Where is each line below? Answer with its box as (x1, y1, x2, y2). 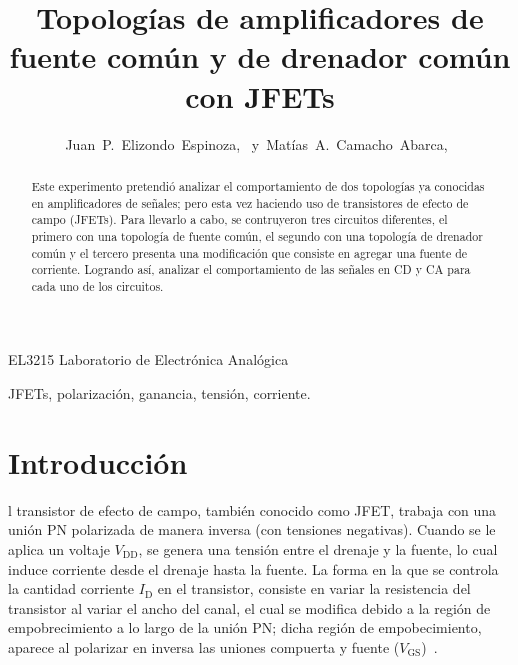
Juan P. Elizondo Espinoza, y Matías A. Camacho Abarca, (65, 133, 448, 154)
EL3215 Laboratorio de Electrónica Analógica (8, 349, 289, 370)
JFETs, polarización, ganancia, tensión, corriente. (8, 383, 311, 404)
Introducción (8, 441, 188, 482)
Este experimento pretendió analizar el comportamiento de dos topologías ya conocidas (31, 177, 485, 194)
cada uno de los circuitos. (31, 277, 164, 294)
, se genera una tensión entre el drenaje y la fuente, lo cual (138, 538, 498, 559)
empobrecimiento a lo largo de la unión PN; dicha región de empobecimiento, (8, 617, 482, 638)
